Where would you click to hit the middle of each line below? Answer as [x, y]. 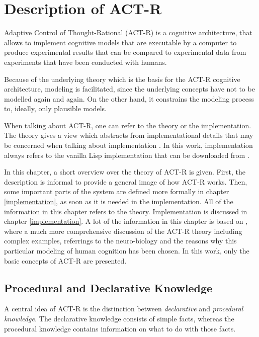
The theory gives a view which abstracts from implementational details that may [129, 135]
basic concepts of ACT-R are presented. [65, 260]
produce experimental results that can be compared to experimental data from [125, 52]
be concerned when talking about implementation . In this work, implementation [128, 145]
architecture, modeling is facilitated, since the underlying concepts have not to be [129, 89]
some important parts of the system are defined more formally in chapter [117, 191]
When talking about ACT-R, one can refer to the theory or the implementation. [128, 125]
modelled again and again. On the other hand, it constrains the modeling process [129, 98]
